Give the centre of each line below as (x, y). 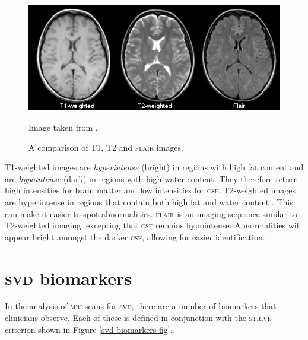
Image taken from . (63, 127)
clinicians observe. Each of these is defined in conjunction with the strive (138, 318)
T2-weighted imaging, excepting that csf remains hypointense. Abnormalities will (153, 225)
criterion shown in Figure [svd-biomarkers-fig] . (89, 329)
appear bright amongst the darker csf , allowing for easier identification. (135, 236)
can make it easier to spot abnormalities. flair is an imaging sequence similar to (151, 213)
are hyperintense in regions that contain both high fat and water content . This (149, 201)
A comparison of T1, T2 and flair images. (106, 147)
